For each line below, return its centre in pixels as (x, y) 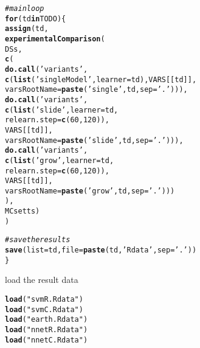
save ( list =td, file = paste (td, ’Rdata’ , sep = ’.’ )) (101, 250)
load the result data (42, 280)
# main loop (25, 9)
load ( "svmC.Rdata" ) (44, 309)
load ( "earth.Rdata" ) (47, 320)
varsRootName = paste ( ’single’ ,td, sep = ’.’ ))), (96, 90)
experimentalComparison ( (55, 39)
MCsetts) (22, 211)
